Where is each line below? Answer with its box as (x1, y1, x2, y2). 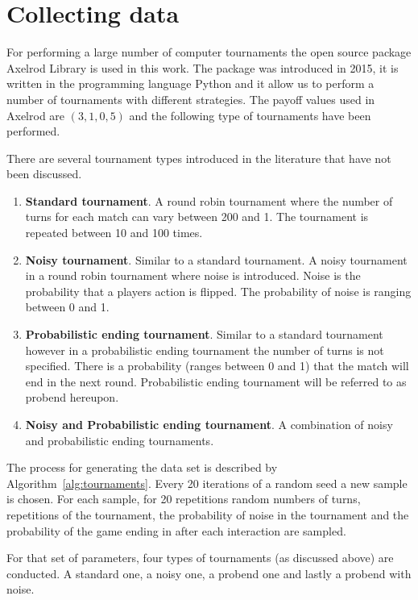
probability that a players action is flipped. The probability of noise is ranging (25, 282, 412, 299)
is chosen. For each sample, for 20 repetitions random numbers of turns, (6, 490, 361, 507)
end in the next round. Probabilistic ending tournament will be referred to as (25, 373, 407, 390)
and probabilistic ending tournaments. (25, 431, 214, 448)
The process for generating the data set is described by (6, 459, 278, 476)
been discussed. (6, 165, 82, 182)
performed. (6, 123, 60, 140)
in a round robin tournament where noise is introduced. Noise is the (25, 267, 361, 284)
